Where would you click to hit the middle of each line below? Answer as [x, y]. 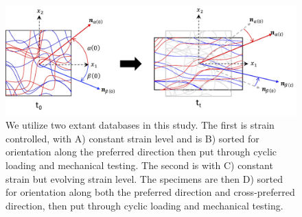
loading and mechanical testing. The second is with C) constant [139, 165]
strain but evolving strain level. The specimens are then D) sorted [144, 178]
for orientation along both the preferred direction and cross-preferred [150, 192]
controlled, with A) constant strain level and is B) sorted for [132, 138]
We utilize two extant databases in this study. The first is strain [140, 125]
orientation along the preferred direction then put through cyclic [141, 152]
